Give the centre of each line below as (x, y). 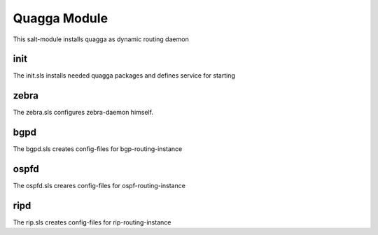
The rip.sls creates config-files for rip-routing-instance (92, 222)
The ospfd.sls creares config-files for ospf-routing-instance (99, 186)
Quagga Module (61, 18)
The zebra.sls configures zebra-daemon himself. (83, 113)
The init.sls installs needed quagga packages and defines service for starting (124, 76)
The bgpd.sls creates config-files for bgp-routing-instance (98, 149)
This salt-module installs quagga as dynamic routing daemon (101, 39)
